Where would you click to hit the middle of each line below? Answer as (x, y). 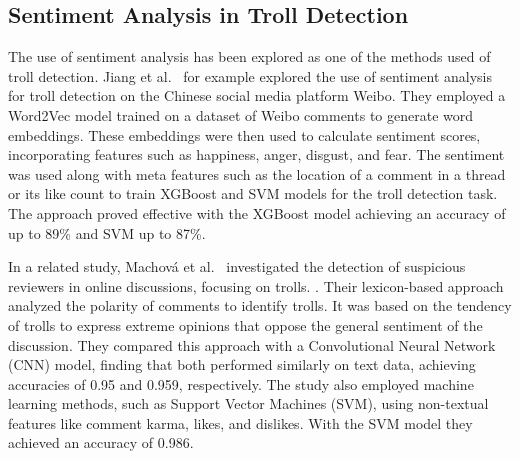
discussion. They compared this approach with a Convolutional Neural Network (252, 344)
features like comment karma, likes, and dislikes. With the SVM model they (240, 422)
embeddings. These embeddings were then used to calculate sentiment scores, (244, 134)
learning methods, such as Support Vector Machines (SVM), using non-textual (248, 403)
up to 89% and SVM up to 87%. (107, 232)
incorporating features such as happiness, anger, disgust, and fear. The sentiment (256, 154)
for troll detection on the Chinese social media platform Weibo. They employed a (257, 95)
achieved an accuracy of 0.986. (101, 442)
